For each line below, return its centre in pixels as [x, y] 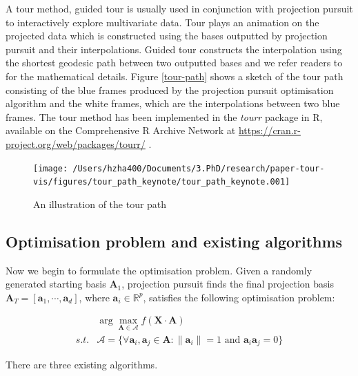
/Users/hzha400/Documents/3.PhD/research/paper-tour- [199, 168]
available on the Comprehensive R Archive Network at [121, 130]
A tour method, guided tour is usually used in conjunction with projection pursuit [179, 8]
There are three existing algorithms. [82, 365]
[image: [51, 168]
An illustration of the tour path [100, 204]
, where [94, 297]
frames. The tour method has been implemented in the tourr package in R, [164, 116]
